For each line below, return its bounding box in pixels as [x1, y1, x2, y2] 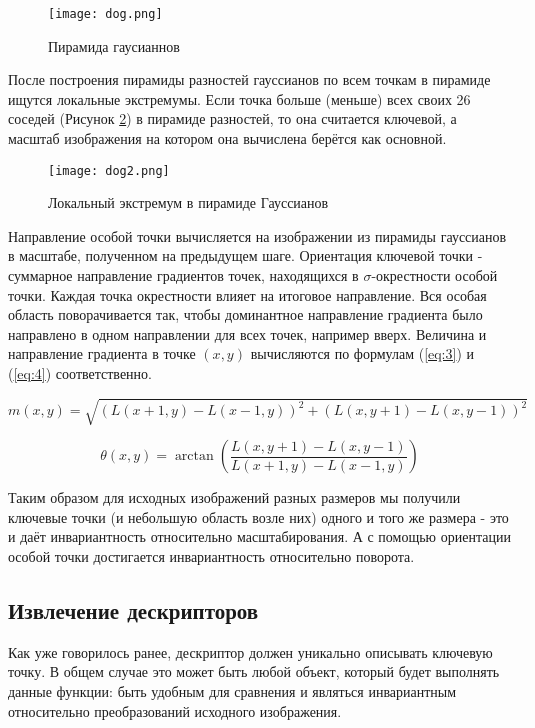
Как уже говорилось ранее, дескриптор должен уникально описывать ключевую [8, 641, 493, 662]
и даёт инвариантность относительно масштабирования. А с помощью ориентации [8, 526, 511, 547]
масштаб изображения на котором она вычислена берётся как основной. [8, 128, 447, 149]
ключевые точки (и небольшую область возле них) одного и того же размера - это [8, 506, 509, 527]
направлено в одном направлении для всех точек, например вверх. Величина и [8, 323, 487, 344]
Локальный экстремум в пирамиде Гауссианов [48, 192, 329, 213]
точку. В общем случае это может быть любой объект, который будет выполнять [8, 661, 500, 682]
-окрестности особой [371, 265, 498, 286]
